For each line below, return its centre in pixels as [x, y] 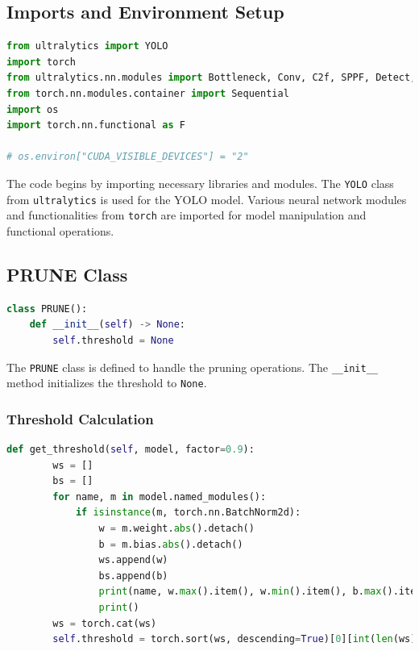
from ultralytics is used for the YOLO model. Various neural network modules [207, 199]
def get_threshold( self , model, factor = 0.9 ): [131, 450]
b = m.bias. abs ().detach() [171, 544]
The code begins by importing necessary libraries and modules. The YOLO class [200, 183]
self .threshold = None [113, 340]
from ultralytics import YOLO [87, 46]
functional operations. [60, 230]
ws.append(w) [133, 560]
